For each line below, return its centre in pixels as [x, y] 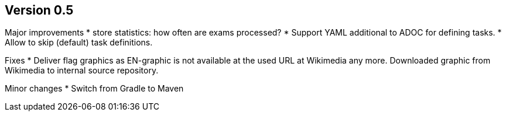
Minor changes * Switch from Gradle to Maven [94, 89]
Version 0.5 [39, 10]
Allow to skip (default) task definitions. [79, 43]
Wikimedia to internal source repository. [82, 71]
